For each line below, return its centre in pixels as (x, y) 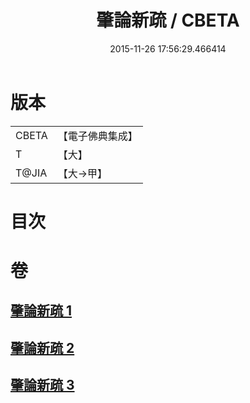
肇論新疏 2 (42, 347)
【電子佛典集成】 (97, 136)
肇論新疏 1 (41, 311)
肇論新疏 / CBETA (168, 20)
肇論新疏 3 (42, 385)
